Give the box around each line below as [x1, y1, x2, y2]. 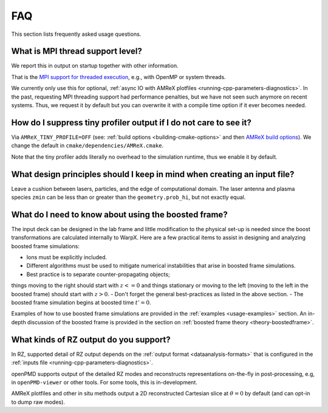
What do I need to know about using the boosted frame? [11, 209, 228, 220]
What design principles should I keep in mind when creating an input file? [11, 169, 295, 179]
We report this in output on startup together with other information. [11, 62, 179, 69]
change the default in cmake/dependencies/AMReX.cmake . [11, 142, 164, 149]
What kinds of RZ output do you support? [11, 335, 171, 345]
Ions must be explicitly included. [26, 254, 108, 261]
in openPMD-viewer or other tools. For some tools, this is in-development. [11, 378, 197, 386]
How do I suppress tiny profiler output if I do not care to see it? [11, 117, 251, 128]
